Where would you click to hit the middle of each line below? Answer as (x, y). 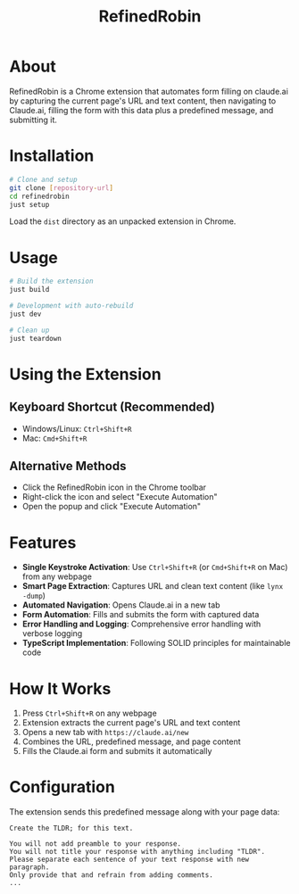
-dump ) (34, 596)
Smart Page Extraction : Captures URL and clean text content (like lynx (153, 586)
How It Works (60, 688)
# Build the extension (51, 281)
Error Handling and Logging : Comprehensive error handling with (141, 624)
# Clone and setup (43, 179)
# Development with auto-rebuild (71, 306)
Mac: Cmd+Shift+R (54, 438)
